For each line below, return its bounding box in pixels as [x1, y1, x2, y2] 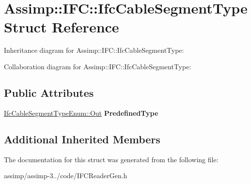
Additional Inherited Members [4, 131, 160, 146]
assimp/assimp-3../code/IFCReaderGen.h [4, 170, 127, 181]
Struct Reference [4, 17, 119, 37]
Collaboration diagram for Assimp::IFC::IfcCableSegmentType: [4, 61, 191, 71]
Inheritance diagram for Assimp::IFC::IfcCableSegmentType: [4, 45, 184, 55]
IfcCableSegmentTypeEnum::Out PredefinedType [4, 107, 158, 118]
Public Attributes [4, 85, 94, 100]
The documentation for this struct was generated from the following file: [4, 154, 219, 164]
